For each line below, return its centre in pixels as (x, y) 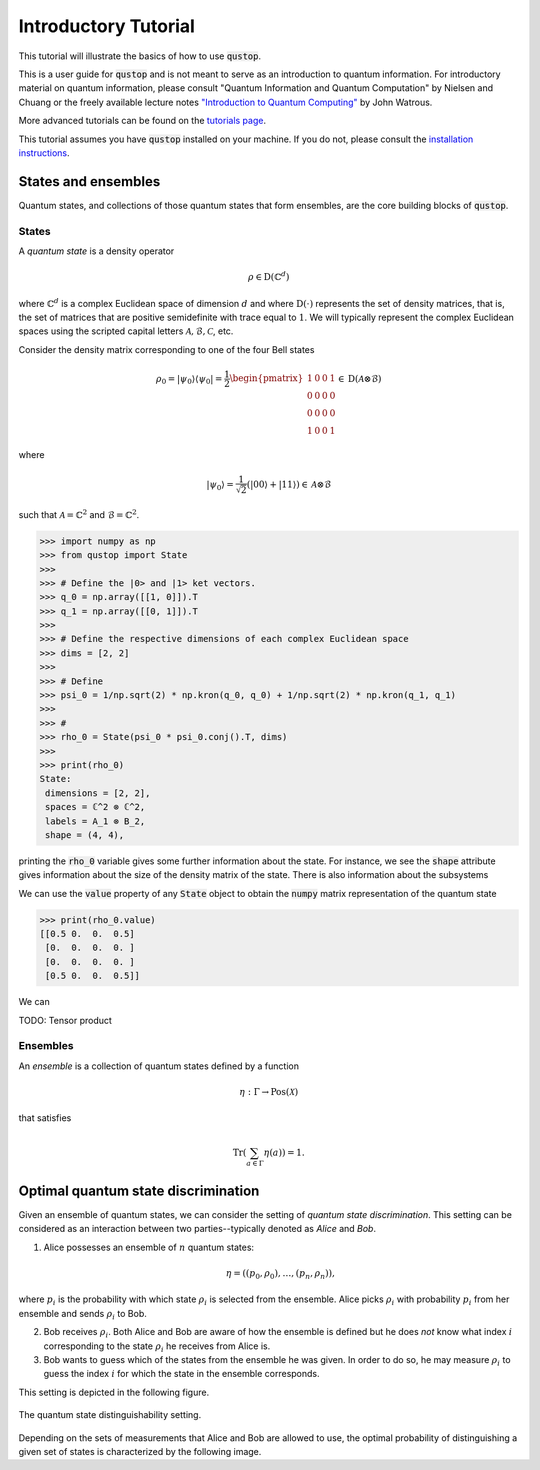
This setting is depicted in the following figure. (114, 1392)
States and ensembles (89, 181)
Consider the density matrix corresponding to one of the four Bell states (166, 349)
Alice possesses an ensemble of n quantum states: (149, 1247)
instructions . (44, 152)
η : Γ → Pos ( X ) (269, 1091)
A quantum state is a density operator (96, 251)
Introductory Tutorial (106, 26)
